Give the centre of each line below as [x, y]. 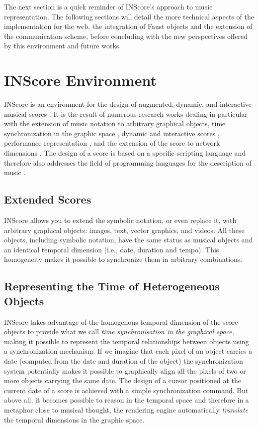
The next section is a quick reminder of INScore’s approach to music [108, 6]
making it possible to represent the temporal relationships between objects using [127, 341]
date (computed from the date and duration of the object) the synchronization [124, 360]
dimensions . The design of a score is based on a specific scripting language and [125, 153]
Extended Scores [48, 199]
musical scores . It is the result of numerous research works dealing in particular [126, 113]
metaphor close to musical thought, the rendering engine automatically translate [126, 409]
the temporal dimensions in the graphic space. [74, 419]
